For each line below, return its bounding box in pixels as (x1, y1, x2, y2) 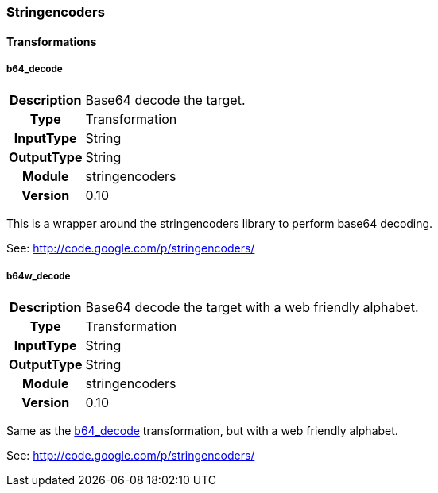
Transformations (6, 34, 97, 48)
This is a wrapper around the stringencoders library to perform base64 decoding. (6, 217, 433, 231)
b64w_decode (6, 270, 71, 282)
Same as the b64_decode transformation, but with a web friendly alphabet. (6, 424, 398, 438)
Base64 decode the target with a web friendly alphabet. (85, 299, 419, 316)
